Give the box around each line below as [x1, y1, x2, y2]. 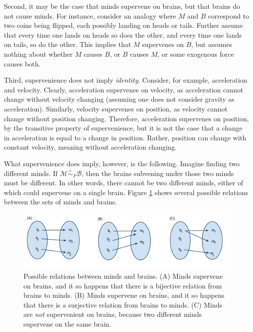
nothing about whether [4, 48, 73, 59]
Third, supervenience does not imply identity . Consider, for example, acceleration [4, 75, 248, 85]
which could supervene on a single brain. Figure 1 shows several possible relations [4, 187, 248, 197]
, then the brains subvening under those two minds [82, 168, 234, 178]
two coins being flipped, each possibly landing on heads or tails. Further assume [4, 20, 243, 30]
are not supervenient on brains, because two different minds [23, 309, 202, 319]
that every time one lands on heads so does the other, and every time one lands [4, 29, 242, 40]
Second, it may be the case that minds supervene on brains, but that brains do [4, 1, 240, 11]
